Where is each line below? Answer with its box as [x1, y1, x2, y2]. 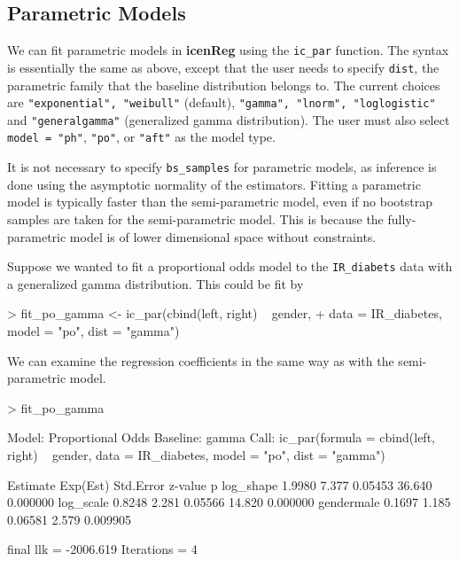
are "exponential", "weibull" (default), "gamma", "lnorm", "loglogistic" [7, 93, 436, 112]
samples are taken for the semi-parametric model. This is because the [7, 209, 384, 228]
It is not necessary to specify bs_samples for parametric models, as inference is [7, 158, 437, 176]
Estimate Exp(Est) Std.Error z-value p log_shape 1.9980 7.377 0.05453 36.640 [7, 475, 432, 494]
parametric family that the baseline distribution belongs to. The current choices [7, 75, 440, 94]
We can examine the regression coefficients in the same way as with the [7, 351, 394, 370]
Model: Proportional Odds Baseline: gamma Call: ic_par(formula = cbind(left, [7, 428, 435, 447]
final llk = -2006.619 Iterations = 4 [7, 540, 198, 558]
